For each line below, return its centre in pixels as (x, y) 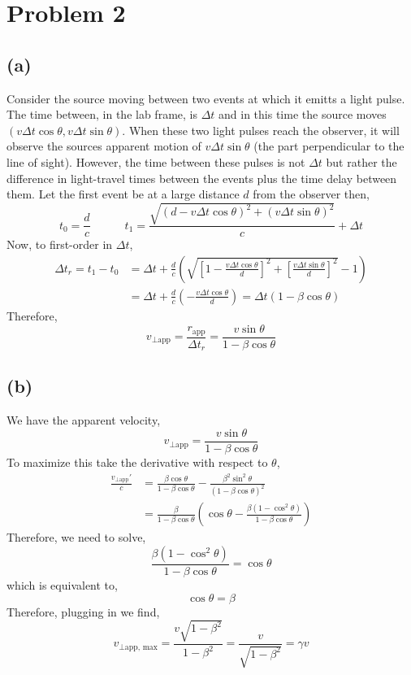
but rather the (361, 161)
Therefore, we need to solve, (76, 537)
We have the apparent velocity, (84, 420)
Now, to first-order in (60, 244)
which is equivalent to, (62, 584)
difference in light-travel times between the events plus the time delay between (202, 178)
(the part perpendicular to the (329, 146)
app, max (141, 647)
